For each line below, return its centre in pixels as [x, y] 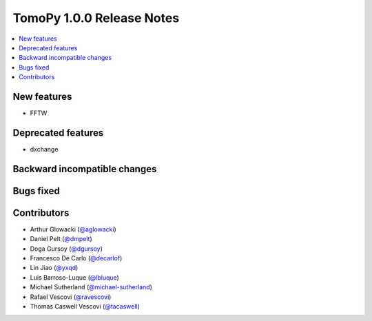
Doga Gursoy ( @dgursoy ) [66, 249]
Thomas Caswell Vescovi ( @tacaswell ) [85, 306]
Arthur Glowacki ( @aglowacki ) [73, 229]
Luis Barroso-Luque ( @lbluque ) [75, 277]
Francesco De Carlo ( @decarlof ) [76, 258]
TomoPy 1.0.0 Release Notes [96, 18]
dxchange [44, 149]
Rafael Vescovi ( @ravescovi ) [71, 297]
